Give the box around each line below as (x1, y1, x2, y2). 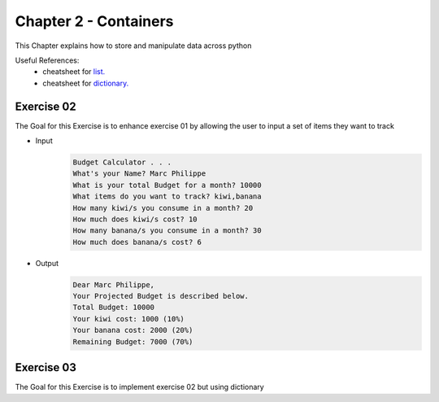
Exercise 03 (15, 360, 77, 374)
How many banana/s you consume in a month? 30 (72, 226, 262, 235)
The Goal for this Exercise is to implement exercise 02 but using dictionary (15, 382, 264, 392)
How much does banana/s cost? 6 (72, 237, 202, 247)
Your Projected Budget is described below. (72, 291, 250, 301)
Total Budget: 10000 (72, 303, 154, 312)
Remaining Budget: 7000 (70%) (72, 337, 193, 346)
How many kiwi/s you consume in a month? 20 (72, 203, 254, 212)
